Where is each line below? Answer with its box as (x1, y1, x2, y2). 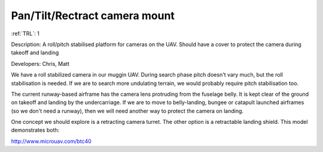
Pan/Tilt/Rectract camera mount (11, 9, 175, 22)
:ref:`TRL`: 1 (11, 30, 40, 37)
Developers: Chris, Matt (11, 60, 70, 67)
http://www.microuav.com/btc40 (11, 138, 92, 145)
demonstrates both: (11, 126, 60, 134)
